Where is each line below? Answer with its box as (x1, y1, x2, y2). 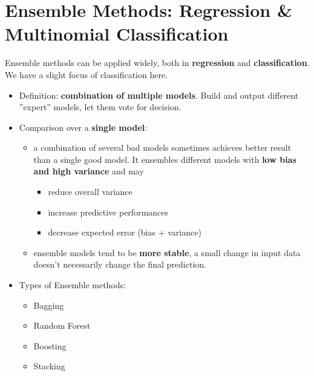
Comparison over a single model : (19, 120, 147, 133)
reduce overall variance (48, 185, 132, 198)
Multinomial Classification (5, 21, 229, 46)
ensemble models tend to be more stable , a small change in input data (33, 246, 301, 259)
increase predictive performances (48, 205, 169, 218)
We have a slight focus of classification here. (5, 68, 168, 81)
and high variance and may (33, 165, 144, 177)
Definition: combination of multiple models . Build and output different (19, 88, 299, 101)
